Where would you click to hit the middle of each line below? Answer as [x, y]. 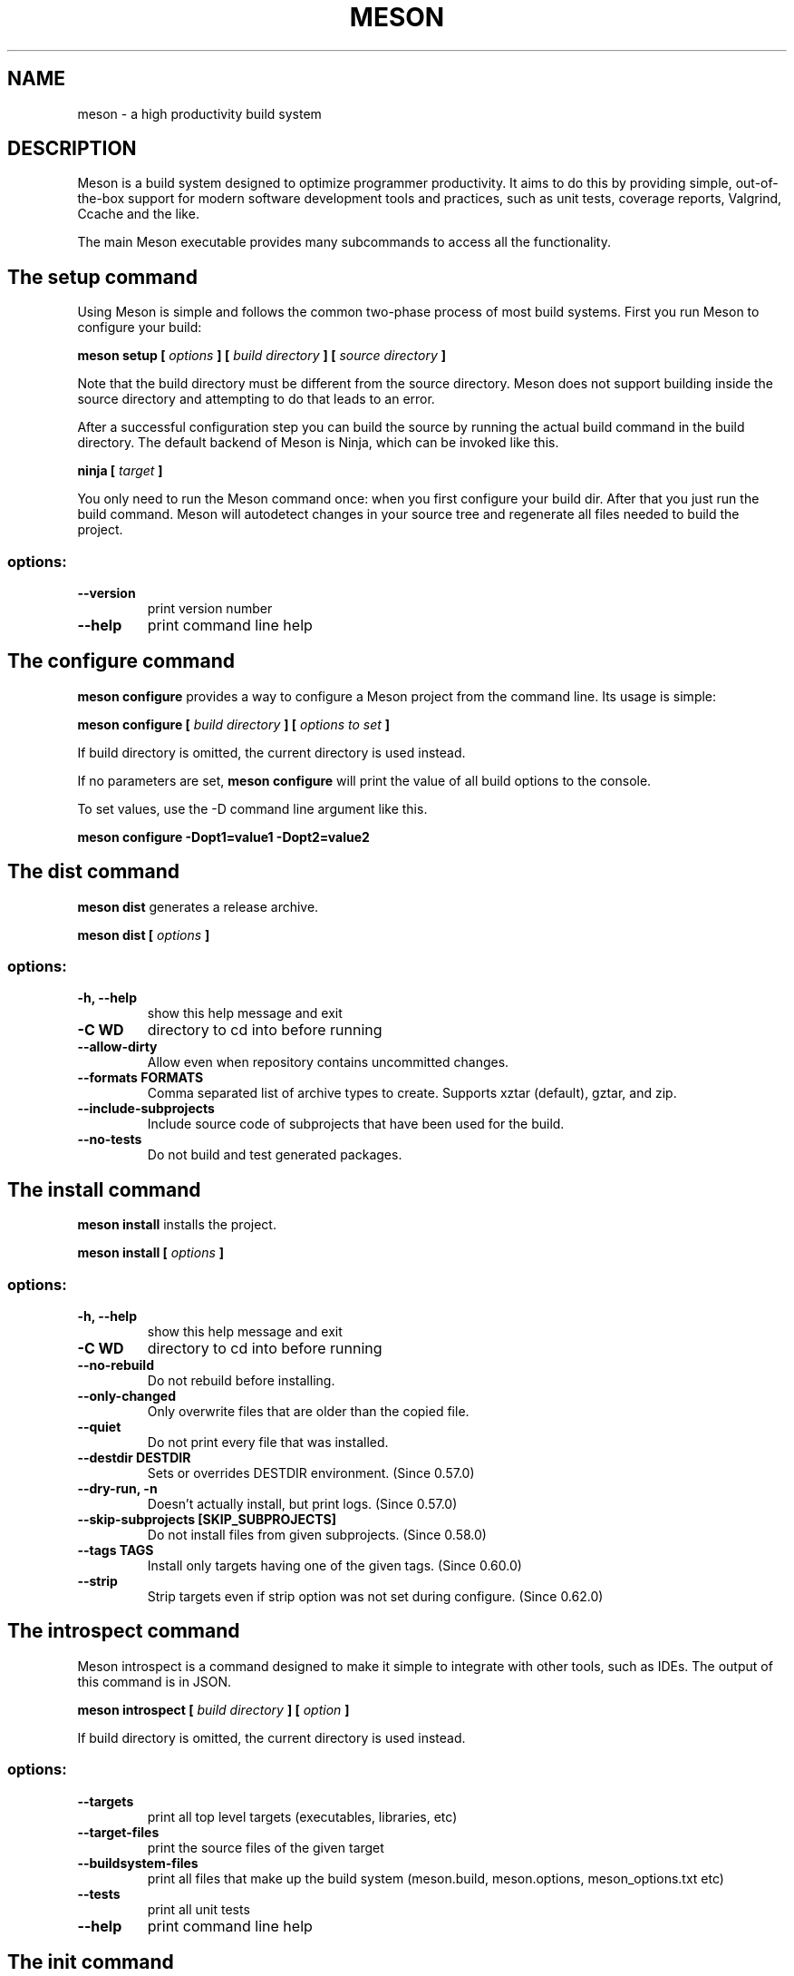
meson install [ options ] [151, 1253]
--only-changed [126, 1396]
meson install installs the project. [177, 1225]
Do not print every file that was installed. [268, 1443]
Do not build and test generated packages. [275, 1155]
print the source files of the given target [266, 1847]
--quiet [99, 1427]
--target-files [118, 1832]
